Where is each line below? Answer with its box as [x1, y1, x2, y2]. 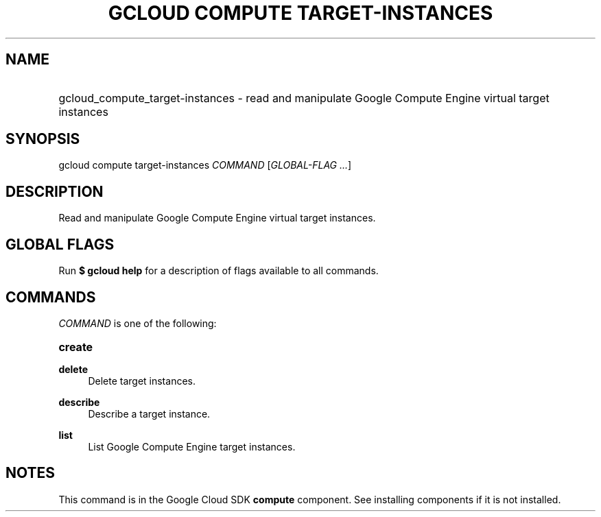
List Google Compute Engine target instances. [88, 440, 296, 453]
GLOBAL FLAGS [5, 235, 115, 253]
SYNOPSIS [5, 130, 80, 148]
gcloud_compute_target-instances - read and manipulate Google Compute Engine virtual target [58, 91, 550, 105]
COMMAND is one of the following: [58, 317, 217, 329]
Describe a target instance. [88, 407, 211, 420]
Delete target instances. [88, 374, 196, 387]
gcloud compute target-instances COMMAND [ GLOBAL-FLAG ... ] [58, 159, 352, 171]
